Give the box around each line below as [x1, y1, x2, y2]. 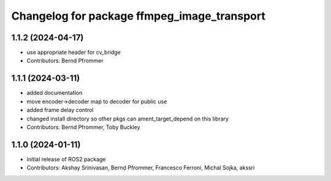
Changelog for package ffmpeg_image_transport [11, 9, 266, 23]
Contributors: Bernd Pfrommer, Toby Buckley [26, 123, 140, 131]
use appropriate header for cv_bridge [26, 49, 121, 56]
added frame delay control [26, 106, 94, 114]
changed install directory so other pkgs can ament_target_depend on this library [26, 115, 229, 122]
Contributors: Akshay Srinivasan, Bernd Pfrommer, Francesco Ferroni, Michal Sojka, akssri [26, 164, 255, 171]
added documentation [26, 89, 83, 97]
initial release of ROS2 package [26, 155, 107, 163]
